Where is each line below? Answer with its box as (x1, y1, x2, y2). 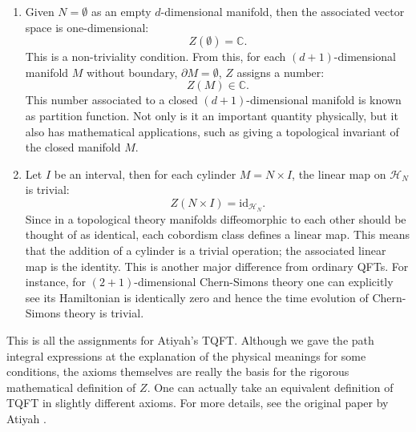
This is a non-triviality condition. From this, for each (25, 48, 286, 65)
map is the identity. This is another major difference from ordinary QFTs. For (25, 257, 409, 274)
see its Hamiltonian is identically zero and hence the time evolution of (25, 289, 369, 305)
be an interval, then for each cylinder (54, 165, 236, 182)
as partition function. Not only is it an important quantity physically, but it (25, 107, 398, 123)
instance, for (25, 273, 86, 290)
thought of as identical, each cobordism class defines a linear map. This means (25, 226, 410, 243)
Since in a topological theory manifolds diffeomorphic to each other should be (25, 210, 406, 227)
